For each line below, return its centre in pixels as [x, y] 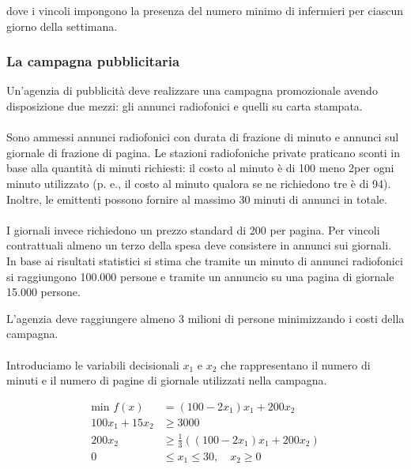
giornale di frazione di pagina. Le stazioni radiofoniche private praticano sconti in [203, 152]
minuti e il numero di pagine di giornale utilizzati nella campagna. [167, 380]
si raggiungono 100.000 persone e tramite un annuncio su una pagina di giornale [200, 276]
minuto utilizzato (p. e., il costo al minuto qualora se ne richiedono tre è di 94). [199, 183]
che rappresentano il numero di [296, 364]
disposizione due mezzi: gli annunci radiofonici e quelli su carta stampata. [185, 106]
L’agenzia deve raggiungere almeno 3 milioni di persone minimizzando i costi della [205, 318]
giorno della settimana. [62, 26]
